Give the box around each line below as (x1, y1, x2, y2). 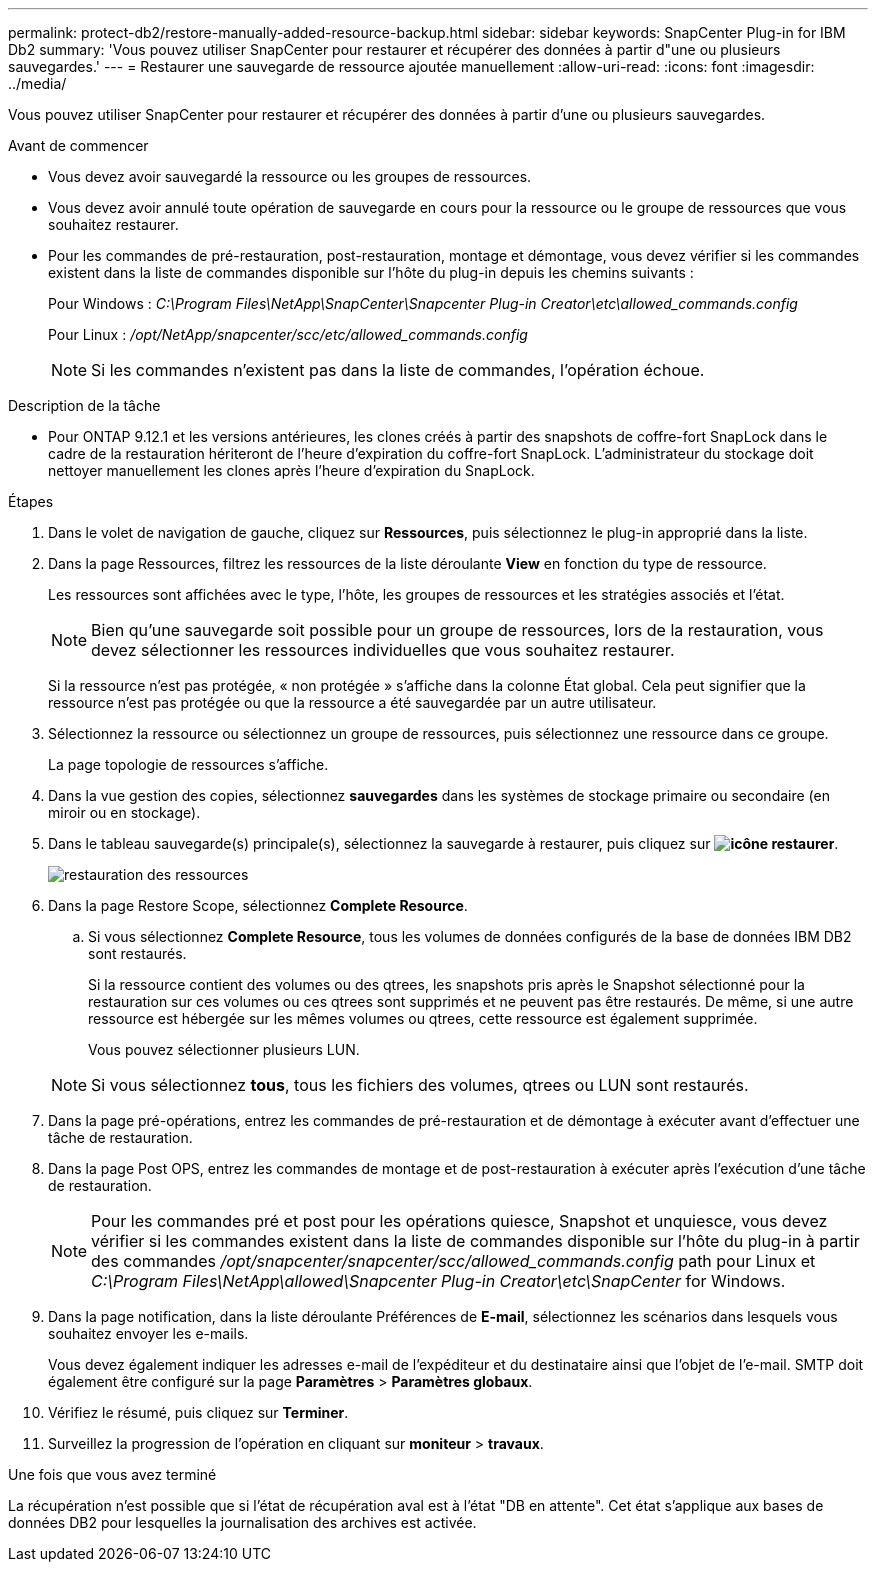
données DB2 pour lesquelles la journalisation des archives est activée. (8, 1514, 477, 1531)
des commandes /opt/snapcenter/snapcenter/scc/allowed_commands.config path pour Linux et (91, 1251, 816, 1271)
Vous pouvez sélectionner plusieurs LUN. (88, 1041, 360, 1058)
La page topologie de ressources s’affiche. (48, 756, 329, 773)
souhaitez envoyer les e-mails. (48, 1325, 249, 1342)
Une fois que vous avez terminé (8, 1466, 217, 1483)
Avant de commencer (8, 137, 149, 154)
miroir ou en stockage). (48, 804, 201, 821)
